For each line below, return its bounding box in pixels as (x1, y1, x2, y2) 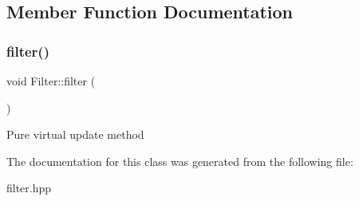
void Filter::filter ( (6, 73, 96, 89)
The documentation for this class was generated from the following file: (6, 152, 353, 169)
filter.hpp (6, 179, 52, 196)
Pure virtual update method (6, 126, 144, 143)
